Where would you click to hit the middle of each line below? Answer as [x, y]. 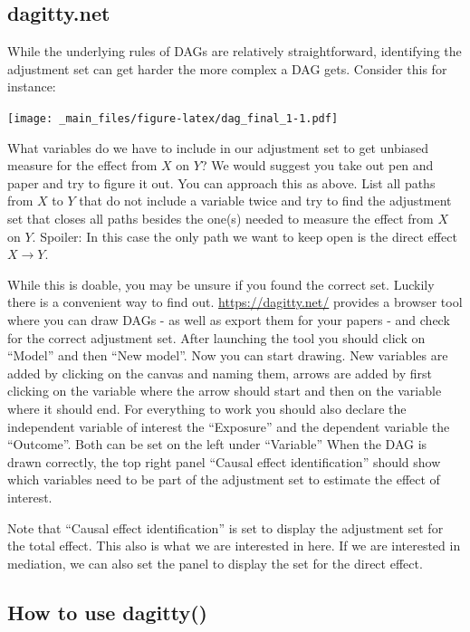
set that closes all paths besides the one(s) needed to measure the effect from [221, 219]
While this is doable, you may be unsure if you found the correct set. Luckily [221, 284]
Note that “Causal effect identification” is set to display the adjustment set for [225, 527]
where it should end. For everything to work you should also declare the [207, 408]
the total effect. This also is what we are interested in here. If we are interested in [234, 546]
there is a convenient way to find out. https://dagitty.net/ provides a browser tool [235, 302]
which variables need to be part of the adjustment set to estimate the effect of [224, 479]
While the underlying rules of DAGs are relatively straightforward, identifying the [235, 51]
